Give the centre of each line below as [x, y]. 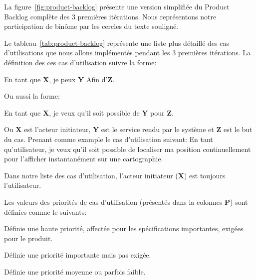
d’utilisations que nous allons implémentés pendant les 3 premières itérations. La [128, 53]
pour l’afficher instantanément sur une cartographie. [84, 159]
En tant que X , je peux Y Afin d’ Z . [59, 79]
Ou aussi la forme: [32, 96]
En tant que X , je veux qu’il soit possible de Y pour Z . [89, 112]
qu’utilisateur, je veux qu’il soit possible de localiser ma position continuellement [128, 149]
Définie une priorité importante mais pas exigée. [78, 255]
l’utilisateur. [23, 185]
